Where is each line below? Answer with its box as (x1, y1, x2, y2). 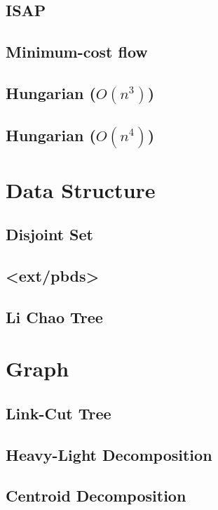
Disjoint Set (6, 223, 93, 245)
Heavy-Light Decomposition (6, 443, 212, 465)
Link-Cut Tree (6, 402, 111, 424)
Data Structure (6, 175, 156, 204)
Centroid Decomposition (6, 485, 186, 506)
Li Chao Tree (6, 306, 103, 327)
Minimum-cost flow (6, 41, 148, 63)
